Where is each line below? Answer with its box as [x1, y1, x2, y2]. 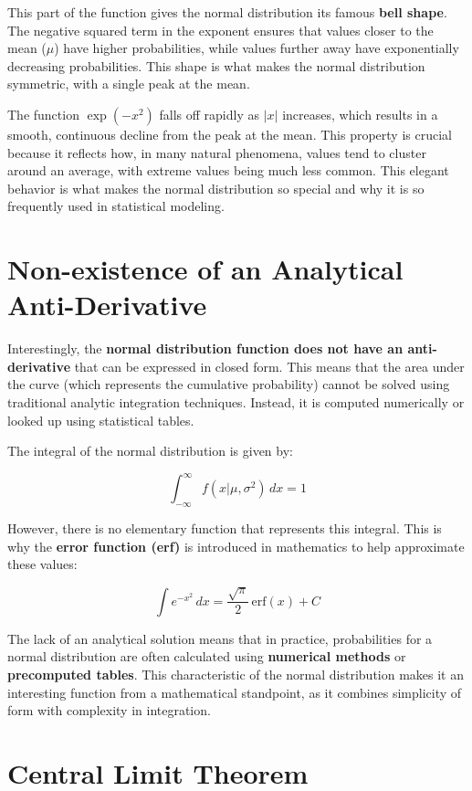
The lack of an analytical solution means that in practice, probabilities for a [7, 628, 433, 648]
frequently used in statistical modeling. [7, 196, 225, 216]
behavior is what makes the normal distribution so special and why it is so [7, 178, 425, 197]
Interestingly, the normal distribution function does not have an [7, 339, 404, 358]
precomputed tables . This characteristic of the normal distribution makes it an [7, 665, 465, 684]
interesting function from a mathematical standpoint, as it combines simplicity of [7, 682, 462, 701]
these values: [7, 554, 78, 574]
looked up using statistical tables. [7, 410, 194, 429]
